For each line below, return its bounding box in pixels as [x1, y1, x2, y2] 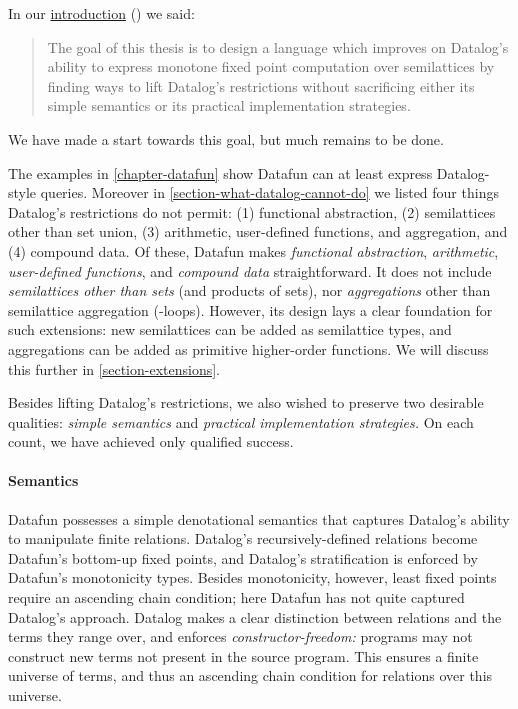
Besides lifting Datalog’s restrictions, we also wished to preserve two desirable [8, 392, 484, 413]
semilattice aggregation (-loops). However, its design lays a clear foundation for [8, 299, 493, 320]
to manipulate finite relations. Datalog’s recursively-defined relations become [8, 528, 478, 549]
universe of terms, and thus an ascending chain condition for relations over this [8, 665, 493, 686]
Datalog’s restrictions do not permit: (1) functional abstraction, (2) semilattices [8, 201, 496, 222]
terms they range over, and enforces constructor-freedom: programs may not [8, 626, 473, 647]
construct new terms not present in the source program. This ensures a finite [8, 645, 479, 666]
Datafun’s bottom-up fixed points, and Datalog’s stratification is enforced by [8, 547, 478, 568]
